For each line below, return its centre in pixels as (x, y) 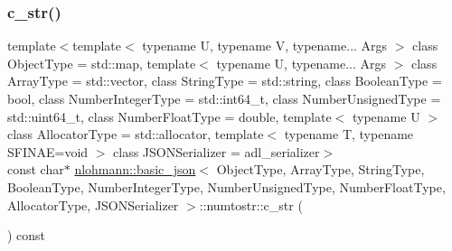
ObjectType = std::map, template (102, 63)
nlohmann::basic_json (135, 169)
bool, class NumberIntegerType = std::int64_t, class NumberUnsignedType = (224, 98)
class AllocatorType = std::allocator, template (136, 134)
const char (36, 169)
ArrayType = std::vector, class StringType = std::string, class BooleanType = (225, 81)
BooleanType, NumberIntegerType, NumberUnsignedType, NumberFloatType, (226, 186)
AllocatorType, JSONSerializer (93, 205)
